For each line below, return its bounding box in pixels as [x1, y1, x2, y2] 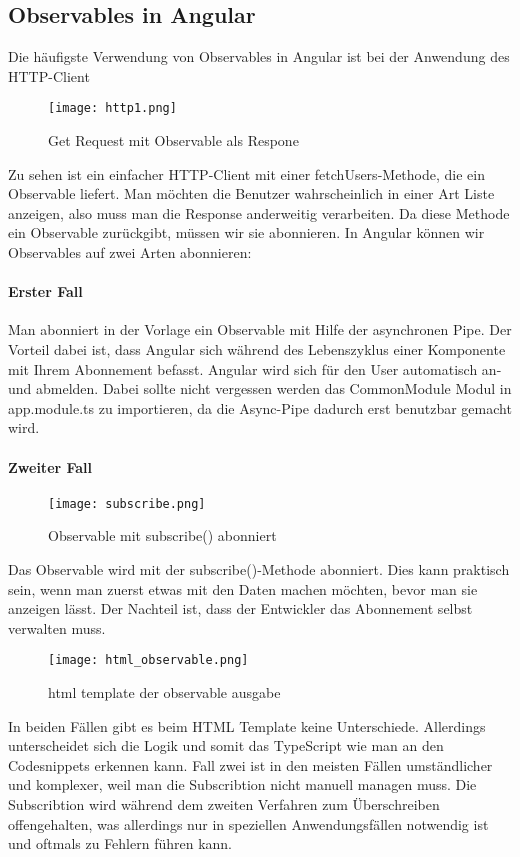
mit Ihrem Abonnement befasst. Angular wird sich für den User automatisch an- [8, 358, 502, 379]
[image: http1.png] [48, 101, 177, 116]
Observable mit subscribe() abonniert [48, 525, 277, 546]
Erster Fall [8, 281, 83, 302]
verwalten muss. [8, 617, 106, 638]
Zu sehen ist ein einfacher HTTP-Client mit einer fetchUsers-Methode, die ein [8, 163, 485, 184]
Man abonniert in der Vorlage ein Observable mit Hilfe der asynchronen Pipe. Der [8, 319, 512, 340]
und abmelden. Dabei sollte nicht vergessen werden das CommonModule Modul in [8, 378, 512, 399]
